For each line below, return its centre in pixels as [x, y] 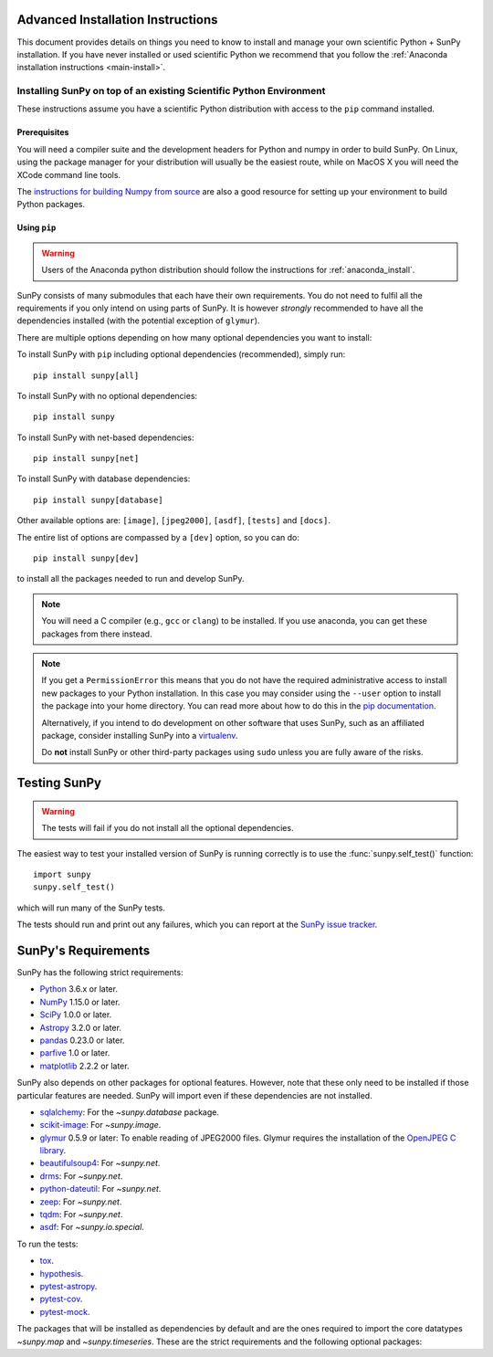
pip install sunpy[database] [98, 500]
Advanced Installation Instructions [117, 20]
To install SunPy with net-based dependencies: [106, 437]
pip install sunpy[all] [86, 375]
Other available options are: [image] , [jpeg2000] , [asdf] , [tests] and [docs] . [173, 521]
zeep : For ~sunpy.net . [81, 1202]
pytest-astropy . [68, 1286]
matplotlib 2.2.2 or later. [84, 1066]
